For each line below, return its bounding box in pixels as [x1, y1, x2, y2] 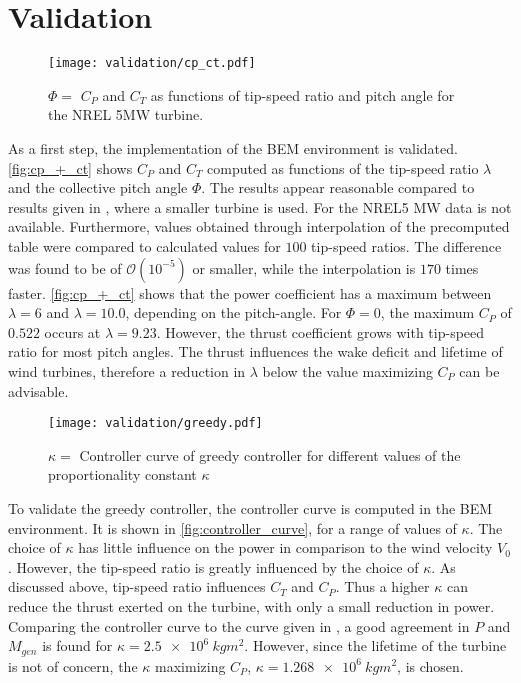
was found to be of [8, 257, 122, 278]
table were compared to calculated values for [8, 235, 281, 256]
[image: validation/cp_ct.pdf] [48, 56, 256, 71]
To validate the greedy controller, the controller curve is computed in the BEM [8, 497, 493, 518]
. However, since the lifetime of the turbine [244, 635, 507, 656]
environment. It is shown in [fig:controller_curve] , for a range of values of [8, 517, 457, 538]
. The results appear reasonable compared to [201, 177, 475, 198]
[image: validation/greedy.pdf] [48, 416, 263, 431]
